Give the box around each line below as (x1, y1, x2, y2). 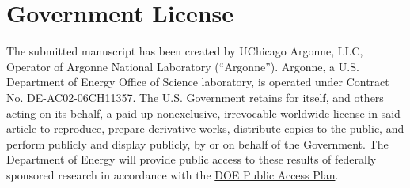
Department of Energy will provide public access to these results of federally (6, 151, 377, 167)
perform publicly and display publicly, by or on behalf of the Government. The (6, 135, 389, 152)
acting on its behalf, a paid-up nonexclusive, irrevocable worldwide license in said (6, 104, 401, 121)
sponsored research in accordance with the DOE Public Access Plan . (6, 166, 339, 182)
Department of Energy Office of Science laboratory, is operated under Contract (6, 73, 389, 90)
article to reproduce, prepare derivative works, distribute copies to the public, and (6, 120, 404, 137)
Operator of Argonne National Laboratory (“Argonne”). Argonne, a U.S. (6, 58, 359, 74)
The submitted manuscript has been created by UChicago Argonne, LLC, (6, 43, 363, 59)
